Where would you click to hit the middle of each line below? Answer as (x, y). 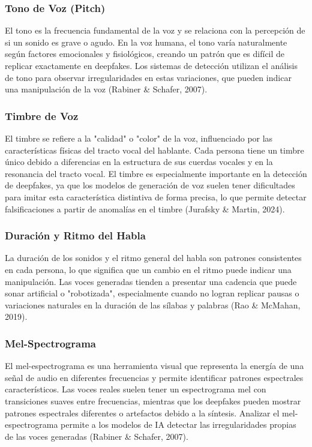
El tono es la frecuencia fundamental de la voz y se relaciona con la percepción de (155, 30)
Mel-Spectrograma (50, 343)
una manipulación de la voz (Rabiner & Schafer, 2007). (106, 89)
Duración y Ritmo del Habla (75, 235)
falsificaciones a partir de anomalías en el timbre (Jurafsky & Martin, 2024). (145, 208)
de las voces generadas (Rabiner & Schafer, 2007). (97, 436)
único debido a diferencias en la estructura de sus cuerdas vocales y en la (139, 162)
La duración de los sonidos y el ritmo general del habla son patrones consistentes (153, 258)
